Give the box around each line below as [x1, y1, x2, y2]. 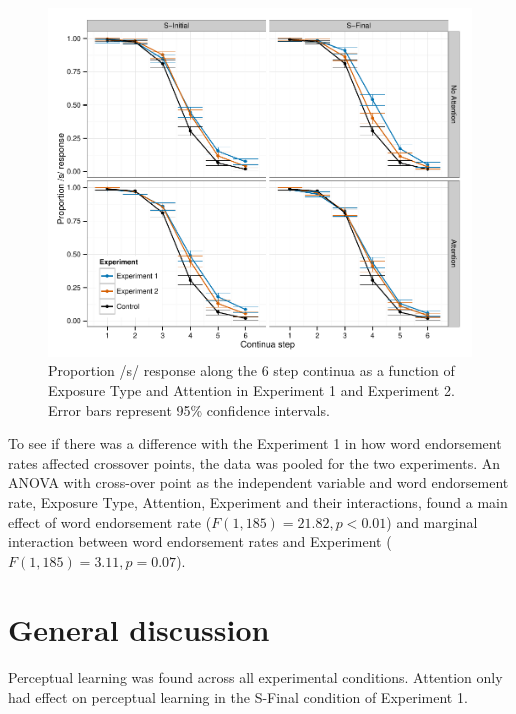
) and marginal [386, 511, 478, 532]
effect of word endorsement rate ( [8, 511, 212, 532]
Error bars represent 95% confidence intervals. [48, 399, 330, 420]
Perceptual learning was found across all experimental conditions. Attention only [8, 667, 503, 688]
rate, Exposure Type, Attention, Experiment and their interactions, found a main [8, 491, 508, 512]
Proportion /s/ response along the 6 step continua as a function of [48, 360, 455, 381]
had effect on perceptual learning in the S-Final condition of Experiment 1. [8, 687, 468, 707]
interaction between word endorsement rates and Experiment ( [8, 531, 392, 552]
